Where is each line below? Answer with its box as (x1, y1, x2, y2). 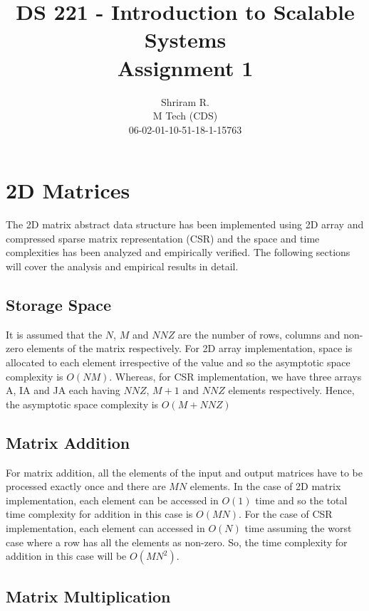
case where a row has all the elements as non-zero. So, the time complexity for (6, 534, 348, 549)
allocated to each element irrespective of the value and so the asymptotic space (6, 354, 350, 369)
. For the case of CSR (239, 506, 333, 521)
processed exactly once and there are (6, 479, 166, 494)
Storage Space (6, 293, 112, 315)
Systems (144, 25, 227, 54)
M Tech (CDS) (152, 108, 218, 123)
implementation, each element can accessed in (6, 520, 205, 535)
